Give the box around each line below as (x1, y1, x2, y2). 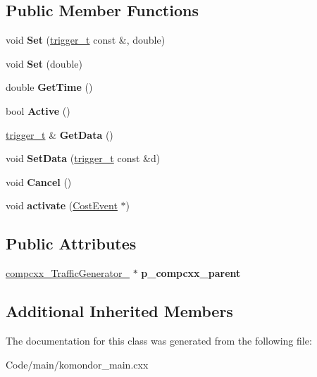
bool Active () (6, 103, 70, 118)
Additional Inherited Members (6, 300, 233, 322)
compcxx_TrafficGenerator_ (6, 266, 130, 280)
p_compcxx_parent (141, 266, 241, 280)
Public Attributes (6, 233, 137, 254)
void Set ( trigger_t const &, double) (6, 32, 166, 47)
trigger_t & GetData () (6, 127, 113, 142)
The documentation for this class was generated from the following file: (6, 333, 312, 347)
